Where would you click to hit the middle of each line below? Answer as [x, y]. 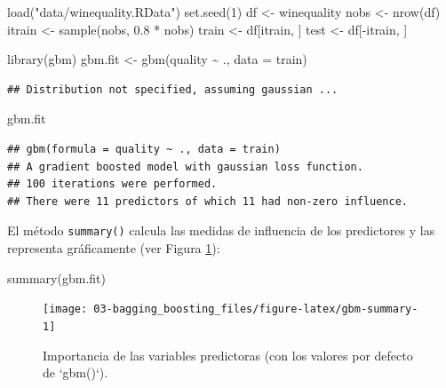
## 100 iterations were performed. [112, 184]
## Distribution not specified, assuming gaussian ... [173, 89]
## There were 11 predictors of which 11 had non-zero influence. [208, 201]
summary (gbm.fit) [56, 277]
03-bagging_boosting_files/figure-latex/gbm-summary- [256, 309]
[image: [65, 309]
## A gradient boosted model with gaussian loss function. [185, 166]
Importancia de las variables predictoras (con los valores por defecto [228, 355]
